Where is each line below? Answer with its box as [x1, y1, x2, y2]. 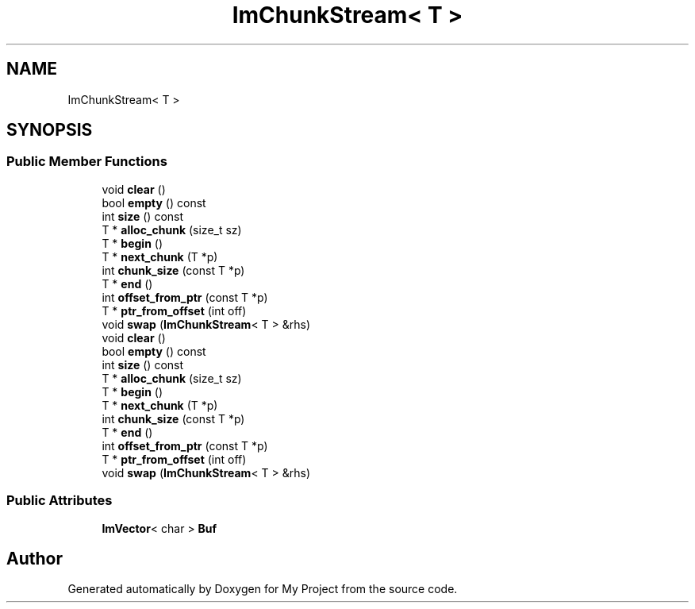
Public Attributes [6, 492, 113, 509]
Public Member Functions [6, 153, 167, 170]
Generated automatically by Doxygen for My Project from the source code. [67, 582, 458, 596]
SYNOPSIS [6, 120, 93, 141]
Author [6, 548, 63, 569]
